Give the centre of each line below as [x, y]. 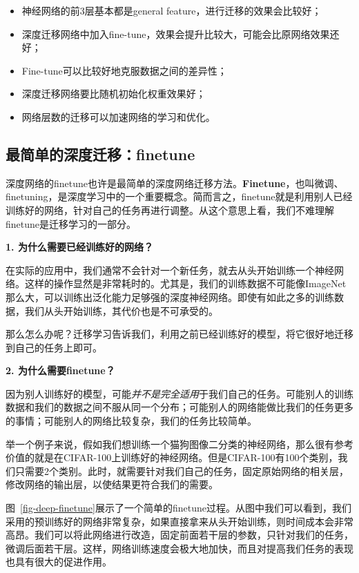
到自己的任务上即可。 [54, 347]
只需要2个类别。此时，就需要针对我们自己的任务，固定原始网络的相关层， [182, 470]
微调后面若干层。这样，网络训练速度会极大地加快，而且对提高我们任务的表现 [179, 548]
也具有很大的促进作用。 [59, 562]
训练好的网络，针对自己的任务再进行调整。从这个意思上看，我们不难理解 [170, 210]
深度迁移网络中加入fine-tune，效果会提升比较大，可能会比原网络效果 [176, 33]
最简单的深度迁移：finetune [100, 154]
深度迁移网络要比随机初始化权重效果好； [114, 94]
